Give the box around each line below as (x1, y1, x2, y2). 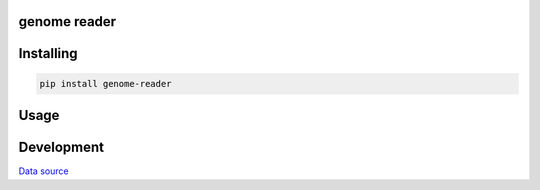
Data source (18, 165, 69, 177)
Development (18, 139, 105, 156)
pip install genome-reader (39, 78, 172, 89)
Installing (18, 45, 79, 62)
